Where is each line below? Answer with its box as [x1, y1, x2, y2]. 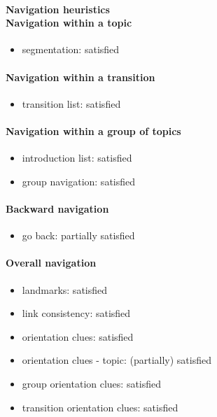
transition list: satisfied [22, 96, 121, 111]
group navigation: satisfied [22, 174, 136, 188]
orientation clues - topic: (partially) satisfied [22, 353, 212, 367]
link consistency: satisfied [22, 306, 131, 320]
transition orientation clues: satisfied [22, 400, 178, 414]
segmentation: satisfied [22, 42, 120, 57]
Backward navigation [6, 201, 109, 215]
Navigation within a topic [6, 15, 132, 30]
